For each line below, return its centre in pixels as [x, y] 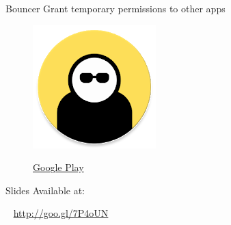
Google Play [58, 167]
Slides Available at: [45, 190]
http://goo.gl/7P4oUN [61, 213]
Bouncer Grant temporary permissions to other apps [116, 8]
